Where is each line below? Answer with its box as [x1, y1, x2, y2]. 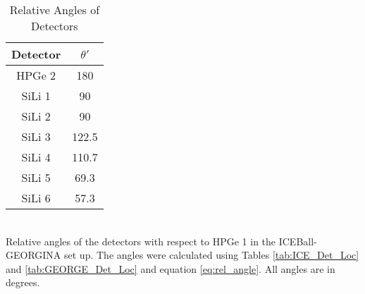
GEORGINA [6, 247, 61, 262]
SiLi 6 [21, 190, 51, 206]
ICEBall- [278, 233, 317, 248]
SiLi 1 [21, 87, 51, 104]
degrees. [6, 275, 40, 290]
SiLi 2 [21, 108, 51, 124]
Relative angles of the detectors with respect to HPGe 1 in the [6, 233, 276, 248]
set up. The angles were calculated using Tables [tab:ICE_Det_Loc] [64, 247, 359, 262]
